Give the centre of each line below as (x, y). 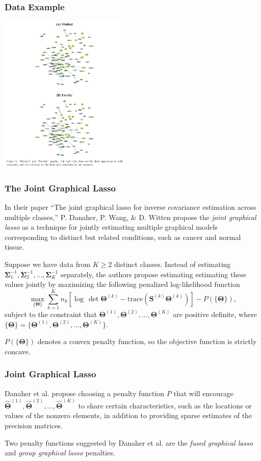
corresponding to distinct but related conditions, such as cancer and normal (123, 237)
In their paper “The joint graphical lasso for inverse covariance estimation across (130, 207)
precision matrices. (34, 425)
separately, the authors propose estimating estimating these (153, 274)
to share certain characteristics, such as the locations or (165, 405)
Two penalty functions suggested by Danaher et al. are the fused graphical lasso (129, 442)
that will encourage (203, 393)
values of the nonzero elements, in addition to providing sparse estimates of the (128, 415)
